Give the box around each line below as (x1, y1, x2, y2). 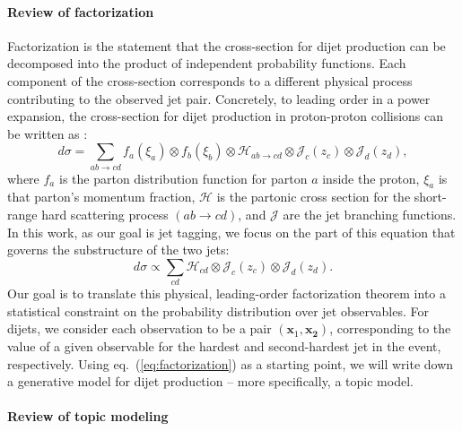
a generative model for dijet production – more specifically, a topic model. (7, 372, 414, 391)
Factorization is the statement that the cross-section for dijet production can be (7, 36, 446, 55)
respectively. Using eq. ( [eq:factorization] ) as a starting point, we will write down (7, 354, 454, 373)
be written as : (7, 124, 88, 142)
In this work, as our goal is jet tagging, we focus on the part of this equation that (7, 222, 456, 241)
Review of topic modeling (7, 407, 169, 426)
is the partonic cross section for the (216, 187, 411, 206)
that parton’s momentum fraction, (7, 187, 196, 206)
